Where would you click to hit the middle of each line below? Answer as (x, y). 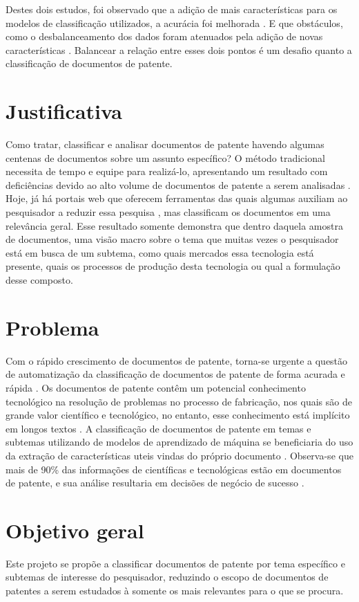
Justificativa (64, 111)
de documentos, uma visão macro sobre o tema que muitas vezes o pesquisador (172, 239)
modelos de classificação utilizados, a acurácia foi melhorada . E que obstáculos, (174, 22)
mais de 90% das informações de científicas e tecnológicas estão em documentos (174, 469)
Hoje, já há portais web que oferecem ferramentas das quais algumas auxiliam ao (177, 198)
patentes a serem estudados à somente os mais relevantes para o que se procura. (175, 590)
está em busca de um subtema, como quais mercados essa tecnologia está (160, 252)
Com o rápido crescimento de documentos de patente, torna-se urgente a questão (177, 360)
